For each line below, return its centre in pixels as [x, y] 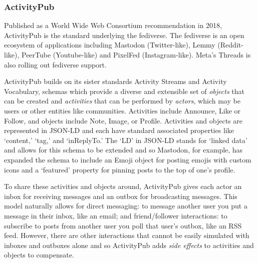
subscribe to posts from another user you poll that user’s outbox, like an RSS [123, 225]
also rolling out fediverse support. [55, 64]
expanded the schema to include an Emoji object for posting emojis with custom [128, 159]
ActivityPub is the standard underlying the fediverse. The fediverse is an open [124, 35]
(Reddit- [230, 45]
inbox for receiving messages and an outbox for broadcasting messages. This [121, 196]
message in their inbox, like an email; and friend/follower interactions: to [116, 215]
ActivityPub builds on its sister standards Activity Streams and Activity [115, 81]
